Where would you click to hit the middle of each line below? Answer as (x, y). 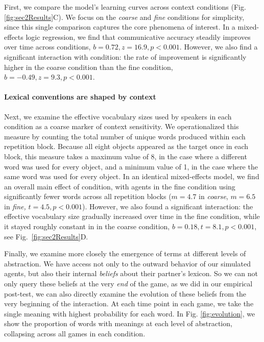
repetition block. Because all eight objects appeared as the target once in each (126, 146)
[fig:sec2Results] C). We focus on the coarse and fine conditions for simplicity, (124, 17)
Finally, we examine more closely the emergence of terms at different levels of (125, 253)
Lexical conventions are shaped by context (80, 97)
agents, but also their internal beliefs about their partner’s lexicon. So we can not (131, 273)
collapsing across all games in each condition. (75, 334)
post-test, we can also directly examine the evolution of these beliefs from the (125, 293)
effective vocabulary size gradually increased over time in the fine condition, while (132, 216)
